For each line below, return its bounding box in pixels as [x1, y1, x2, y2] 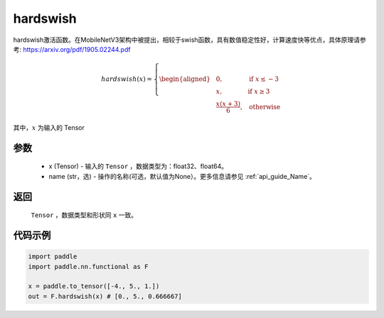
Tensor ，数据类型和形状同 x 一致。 [31, 211, 138, 219]
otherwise [249, 103, 281, 111]
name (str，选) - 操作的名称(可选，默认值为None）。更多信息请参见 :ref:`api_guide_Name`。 [48, 172, 316, 180]
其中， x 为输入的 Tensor [13, 123, 85, 131]
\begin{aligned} [159, 75, 211, 83]
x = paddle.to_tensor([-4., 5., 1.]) [28, 283, 160, 290]
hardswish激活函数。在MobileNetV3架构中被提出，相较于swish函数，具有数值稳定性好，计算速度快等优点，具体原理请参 [13, 35, 366, 44]
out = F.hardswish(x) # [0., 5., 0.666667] [28, 292, 183, 300]
